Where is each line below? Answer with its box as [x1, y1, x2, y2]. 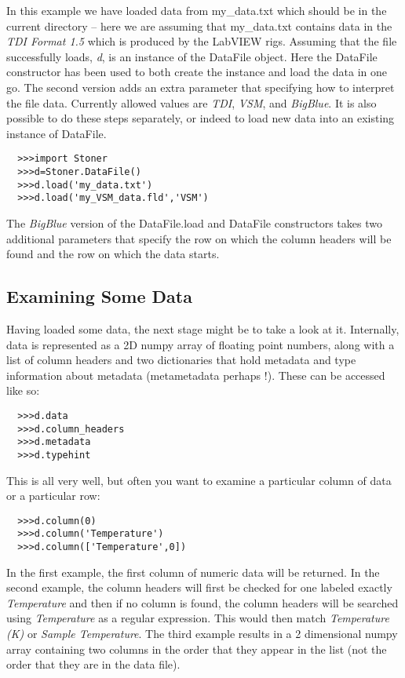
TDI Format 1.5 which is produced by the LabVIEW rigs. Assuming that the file [6, 33, 397, 49]
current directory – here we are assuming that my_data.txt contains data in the [6, 17, 392, 34]
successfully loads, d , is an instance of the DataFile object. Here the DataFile [6, 48, 378, 64]
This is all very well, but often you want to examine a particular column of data [6, 472, 392, 488]
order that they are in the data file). [6, 656, 181, 673]
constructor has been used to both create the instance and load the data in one [6, 64, 387, 80]
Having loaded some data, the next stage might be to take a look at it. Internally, [6, 320, 400, 337]
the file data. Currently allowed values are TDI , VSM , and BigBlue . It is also [6, 94, 377, 111]
